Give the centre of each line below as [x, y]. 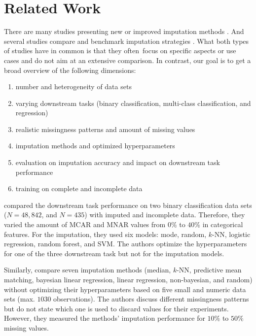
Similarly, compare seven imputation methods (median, [88, 270]
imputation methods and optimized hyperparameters [95, 146]
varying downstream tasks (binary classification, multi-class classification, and [133, 103]
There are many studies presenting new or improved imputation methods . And [124, 31]
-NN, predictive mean [209, 270]
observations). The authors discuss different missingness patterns [151, 299]
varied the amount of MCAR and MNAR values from [85, 224]
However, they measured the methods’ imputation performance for [105, 318]
